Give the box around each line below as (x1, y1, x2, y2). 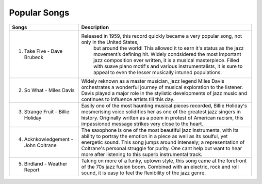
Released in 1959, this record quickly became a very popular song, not (81, 32, 242, 39)
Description (81, 24, 109, 31)
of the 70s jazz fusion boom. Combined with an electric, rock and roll (81, 163, 239, 170)
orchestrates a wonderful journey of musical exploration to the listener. (81, 84, 243, 91)
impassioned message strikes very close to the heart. (81, 120, 204, 127)
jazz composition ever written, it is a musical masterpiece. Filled (93, 57, 240, 63)
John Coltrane (24, 142, 57, 149)
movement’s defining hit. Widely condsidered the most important (93, 51, 241, 58)
